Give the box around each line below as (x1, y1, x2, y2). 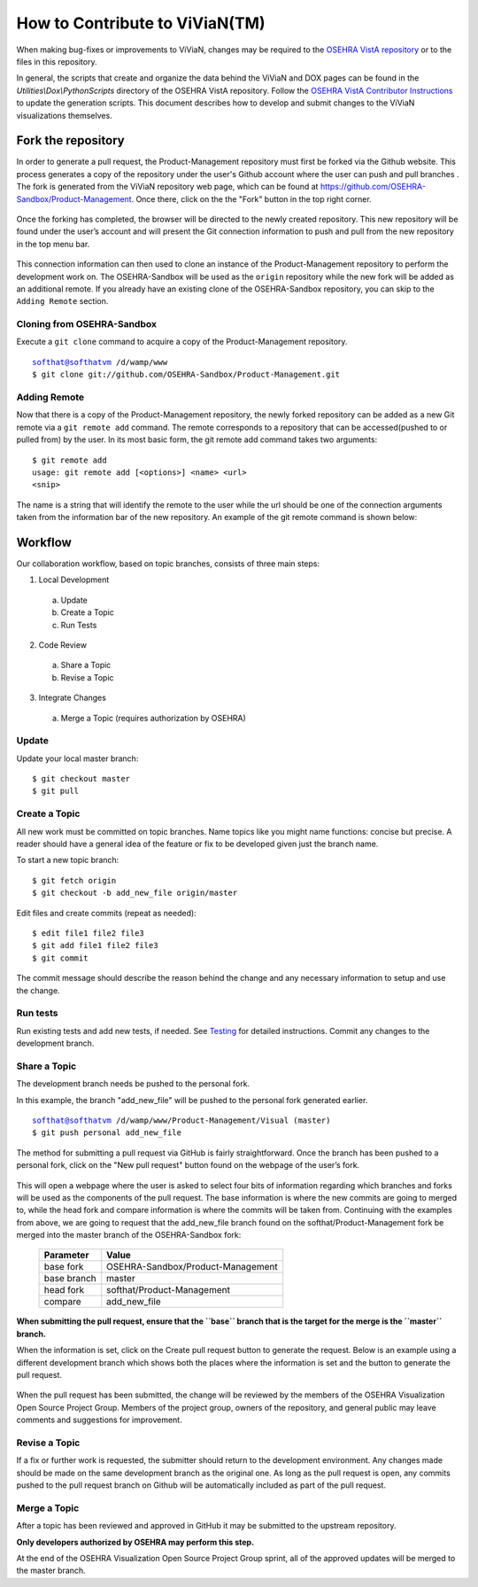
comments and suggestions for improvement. (16, 1414, 182, 1426)
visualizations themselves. (16, 110, 112, 121)
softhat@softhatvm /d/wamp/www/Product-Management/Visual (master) (32, 1115, 331, 1125)
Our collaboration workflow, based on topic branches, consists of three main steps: (16, 558, 320, 569)
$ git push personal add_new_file (32, 1128, 181, 1138)
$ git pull (32, 786, 80, 797)
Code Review (38, 639, 88, 650)
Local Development (38, 574, 110, 585)
